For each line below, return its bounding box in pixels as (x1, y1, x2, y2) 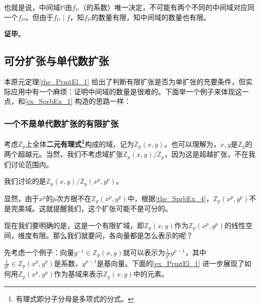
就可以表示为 (122, 247, 165, 257)
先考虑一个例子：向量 (4, 247, 74, 257)
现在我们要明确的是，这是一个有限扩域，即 (4, 220, 144, 230)
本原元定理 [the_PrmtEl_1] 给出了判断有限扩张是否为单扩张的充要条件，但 (4, 76, 246, 86)
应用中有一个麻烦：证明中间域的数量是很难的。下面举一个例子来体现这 (10, 86, 242, 96)
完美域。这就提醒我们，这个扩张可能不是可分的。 (10, 203, 172, 214)
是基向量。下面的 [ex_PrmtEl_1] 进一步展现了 (96, 258, 244, 268)
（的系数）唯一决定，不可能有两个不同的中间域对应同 (79, 2, 254, 12)
